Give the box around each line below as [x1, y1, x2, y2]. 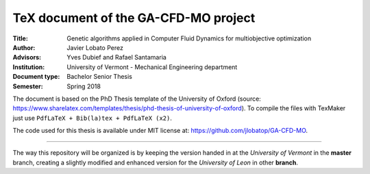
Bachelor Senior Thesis [66, 73, 133, 81]
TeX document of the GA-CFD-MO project [12, 10, 256, 25]
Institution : [12, 62, 45, 71]
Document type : [12, 73, 60, 81]
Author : [12, 43, 36, 51]
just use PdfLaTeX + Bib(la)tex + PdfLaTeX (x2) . [12, 114, 173, 122]
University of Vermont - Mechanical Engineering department [66, 62, 238, 71]
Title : [12, 34, 29, 42]
